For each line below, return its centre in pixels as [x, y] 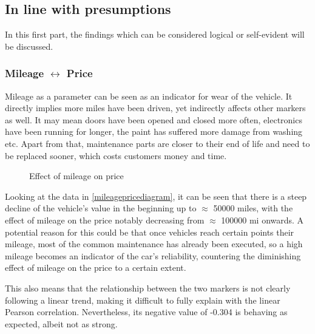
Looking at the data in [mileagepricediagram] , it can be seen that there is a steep [156, 196]
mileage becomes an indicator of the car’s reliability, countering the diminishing [153, 255]
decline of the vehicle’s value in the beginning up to [101, 208]
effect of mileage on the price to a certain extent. [96, 268]
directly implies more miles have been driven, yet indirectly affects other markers [155, 108]
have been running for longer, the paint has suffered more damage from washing [154, 131]
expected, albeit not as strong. [61, 323]
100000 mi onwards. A [262, 220]
